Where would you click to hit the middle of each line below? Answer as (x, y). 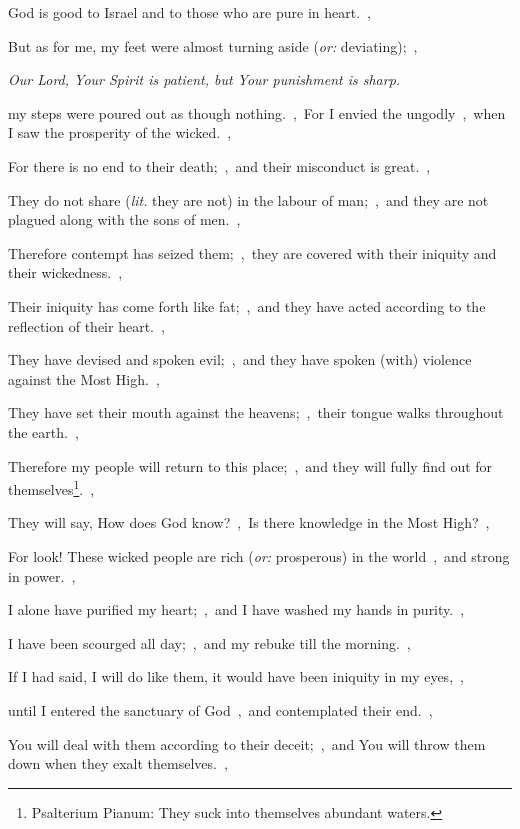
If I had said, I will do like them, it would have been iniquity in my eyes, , (236, 676)
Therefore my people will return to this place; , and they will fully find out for (250, 465)
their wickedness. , (65, 272)
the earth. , (43, 431)
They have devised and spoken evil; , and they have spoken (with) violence (240, 359)
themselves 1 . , (51, 487)
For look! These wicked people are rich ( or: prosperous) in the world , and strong (259, 555)
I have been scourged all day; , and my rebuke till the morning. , (209, 642)
